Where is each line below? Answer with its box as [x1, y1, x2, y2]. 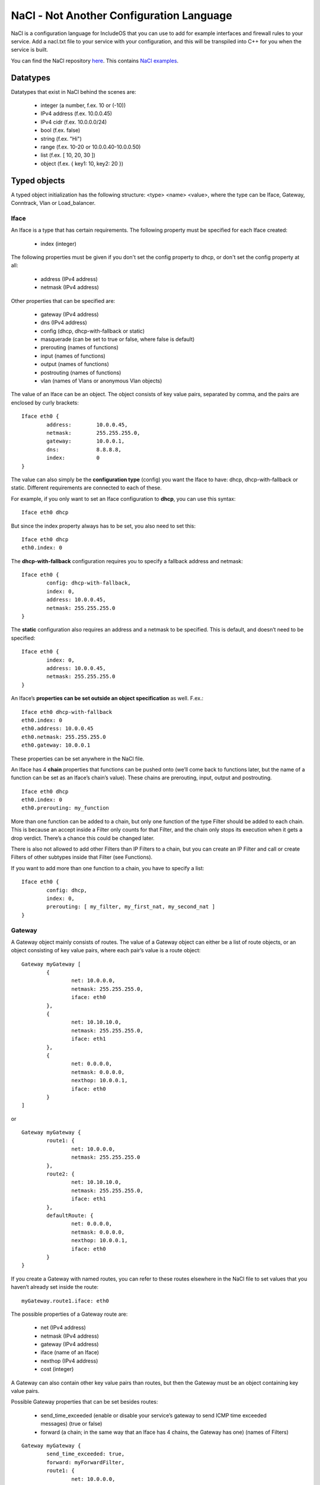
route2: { [46, 1171, 75, 1177]
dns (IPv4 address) [40, 319, 87, 326]
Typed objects [11, 175, 65, 185]
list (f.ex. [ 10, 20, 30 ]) [40, 151, 96, 159]
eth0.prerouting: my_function [21, 805, 110, 811]
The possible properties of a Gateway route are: [11, 1310, 128, 1317]
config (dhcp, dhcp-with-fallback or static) [40, 327, 145, 334]
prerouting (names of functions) [40, 344, 119, 351]
